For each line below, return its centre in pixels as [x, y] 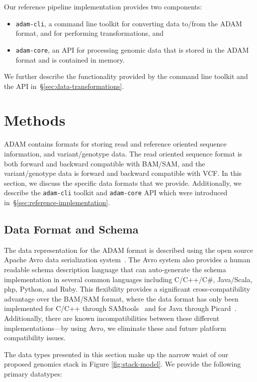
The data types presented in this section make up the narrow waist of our [116, 354]
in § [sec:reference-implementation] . [57, 202]
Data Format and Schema [71, 229]
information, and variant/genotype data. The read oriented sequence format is [123, 153]
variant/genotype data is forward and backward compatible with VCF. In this [123, 173]
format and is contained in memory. [70, 59]
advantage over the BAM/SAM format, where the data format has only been [121, 298]
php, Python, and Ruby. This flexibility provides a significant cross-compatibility [127, 289]
